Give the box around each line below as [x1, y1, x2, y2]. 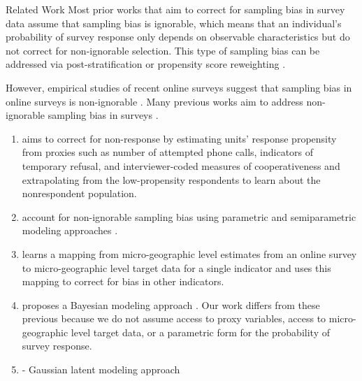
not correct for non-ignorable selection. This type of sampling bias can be [6, 43, 320, 57]
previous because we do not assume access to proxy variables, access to [22, 311, 326, 326]
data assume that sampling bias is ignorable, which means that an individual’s [6, 15, 342, 30]
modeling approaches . [22, 223, 118, 238]
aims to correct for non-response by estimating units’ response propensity [22, 131, 337, 145]
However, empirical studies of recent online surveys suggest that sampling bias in [6, 80, 352, 94]
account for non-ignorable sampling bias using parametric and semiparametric [22, 209, 356, 224]
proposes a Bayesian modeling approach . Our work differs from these [22, 297, 320, 312]
